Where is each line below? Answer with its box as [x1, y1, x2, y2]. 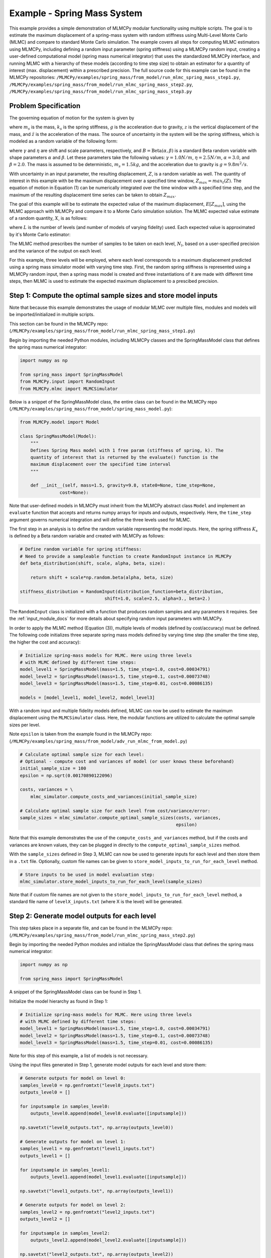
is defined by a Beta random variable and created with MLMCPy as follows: [9, 533, 165, 539]
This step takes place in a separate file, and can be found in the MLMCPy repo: [9, 925, 173, 931]
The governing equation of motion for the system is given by [9, 115, 134, 121]
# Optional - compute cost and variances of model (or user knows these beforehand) [20, 758, 234, 764]
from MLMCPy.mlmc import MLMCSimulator [20, 385, 118, 391]
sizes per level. [9, 722, 41, 728]
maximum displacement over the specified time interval [30, 461, 171, 467]
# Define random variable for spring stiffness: [20, 546, 142, 552]
